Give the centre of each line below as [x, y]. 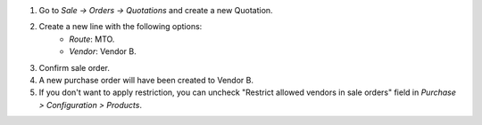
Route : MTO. [92, 39]
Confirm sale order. [75, 67]
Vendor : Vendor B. [103, 51]
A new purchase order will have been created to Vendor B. [146, 80]
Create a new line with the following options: [120, 27]
